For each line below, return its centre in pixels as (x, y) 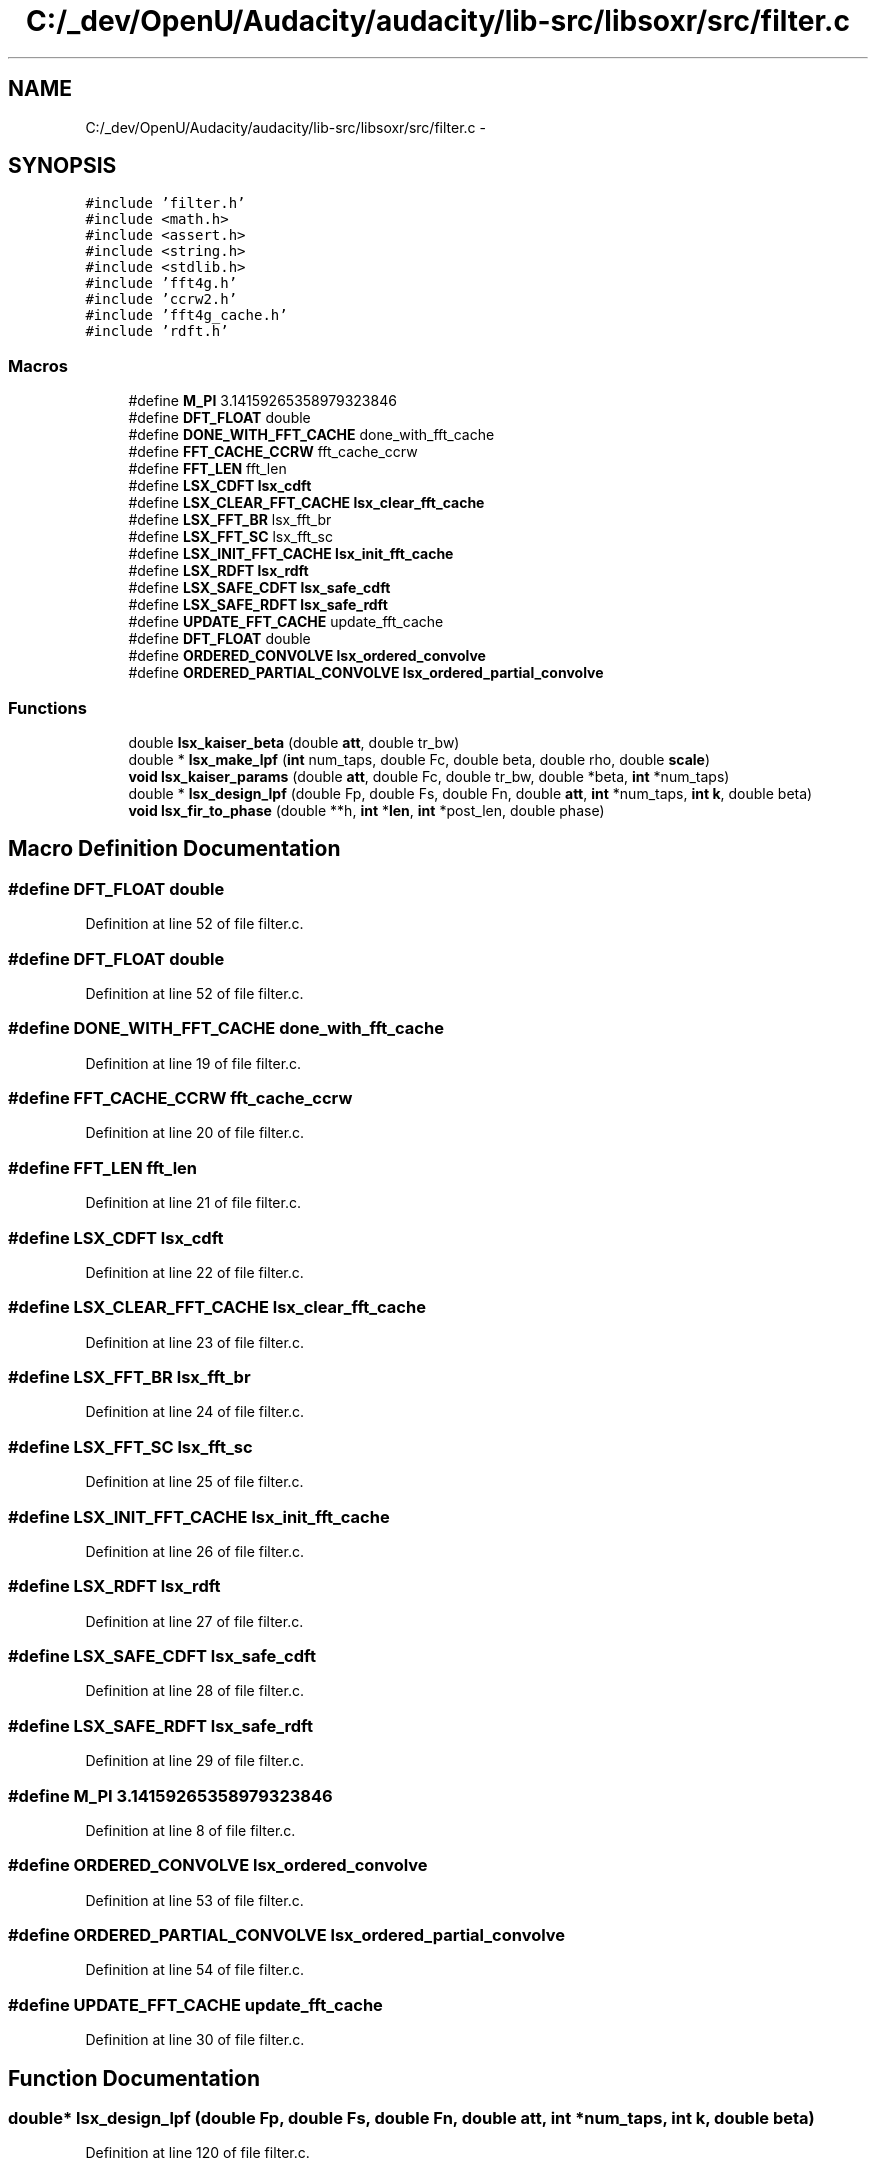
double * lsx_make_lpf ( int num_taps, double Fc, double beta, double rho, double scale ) (419, 759)
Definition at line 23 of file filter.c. (194, 1342)
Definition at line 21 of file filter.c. (193, 1203)
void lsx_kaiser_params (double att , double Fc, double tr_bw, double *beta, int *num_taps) (429, 776)
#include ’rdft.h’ (157, 331)
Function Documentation (134, 2078)
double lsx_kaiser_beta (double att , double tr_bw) (294, 742)
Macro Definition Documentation (174, 849)
